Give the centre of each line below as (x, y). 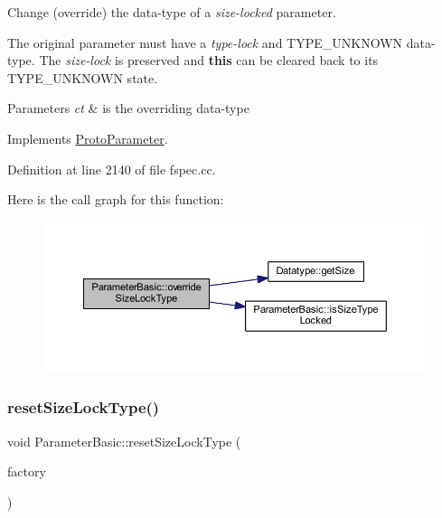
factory (27, 471)
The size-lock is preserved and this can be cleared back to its (209, 60)
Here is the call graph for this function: (116, 199)
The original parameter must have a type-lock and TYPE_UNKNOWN (205, 42)
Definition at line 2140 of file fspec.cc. (112, 169)
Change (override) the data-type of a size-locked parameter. (172, 12)
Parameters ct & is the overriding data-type (128, 108)
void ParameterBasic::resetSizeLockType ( (124, 441)
